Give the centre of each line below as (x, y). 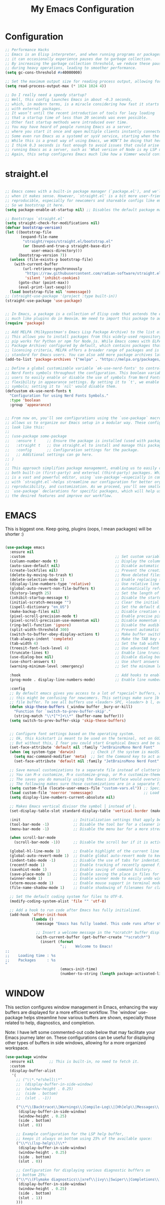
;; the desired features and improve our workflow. (59, 496)
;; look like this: (25, 427)
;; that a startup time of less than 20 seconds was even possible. (77, 118)
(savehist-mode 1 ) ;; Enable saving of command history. (81, 869)
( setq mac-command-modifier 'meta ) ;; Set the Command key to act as (88, 757)
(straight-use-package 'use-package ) (44, 301)
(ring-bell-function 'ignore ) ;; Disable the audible (86, 625)
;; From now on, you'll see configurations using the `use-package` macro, (84, 418)
